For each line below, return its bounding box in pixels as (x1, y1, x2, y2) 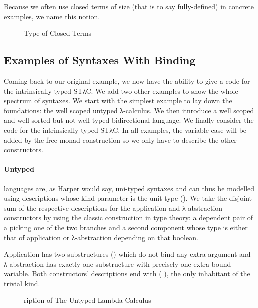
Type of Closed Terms (24, 28, 92, 38)
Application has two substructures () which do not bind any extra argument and (4, 249, 251, 259)
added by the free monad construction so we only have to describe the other (4, 134, 237, 145)
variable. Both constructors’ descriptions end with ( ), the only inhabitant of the (4, 268, 250, 279)
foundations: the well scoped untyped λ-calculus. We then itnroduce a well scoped (4, 105, 254, 115)
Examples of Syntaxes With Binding (4, 52, 196, 68)
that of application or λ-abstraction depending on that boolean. (4, 232, 198, 242)
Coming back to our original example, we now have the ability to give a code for (4, 75, 250, 86)
